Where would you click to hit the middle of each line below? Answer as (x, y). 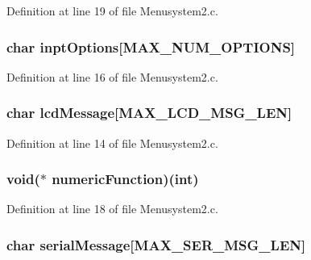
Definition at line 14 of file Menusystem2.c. (112, 143)
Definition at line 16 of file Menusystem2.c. (112, 76)
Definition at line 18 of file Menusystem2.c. (112, 209)
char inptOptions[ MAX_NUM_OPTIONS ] (151, 46)
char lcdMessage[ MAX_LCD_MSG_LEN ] (149, 113)
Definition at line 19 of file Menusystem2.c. (112, 10)
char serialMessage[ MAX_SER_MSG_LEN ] (156, 244)
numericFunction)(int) (125, 179)
